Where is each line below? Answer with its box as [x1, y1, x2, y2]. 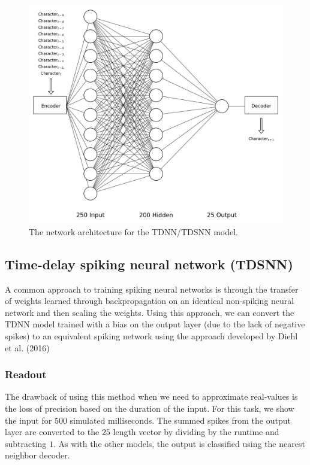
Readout [5, 367, 47, 382]
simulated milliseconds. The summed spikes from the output [70, 414, 291, 426]
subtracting [5, 437, 47, 449]
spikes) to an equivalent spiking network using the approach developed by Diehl [5, 329, 298, 342]
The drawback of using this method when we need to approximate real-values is [5, 390, 298, 403]
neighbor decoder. [5, 449, 70, 461]
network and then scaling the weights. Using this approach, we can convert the [5, 306, 294, 318]
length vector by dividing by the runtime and [113, 426, 279, 438]
